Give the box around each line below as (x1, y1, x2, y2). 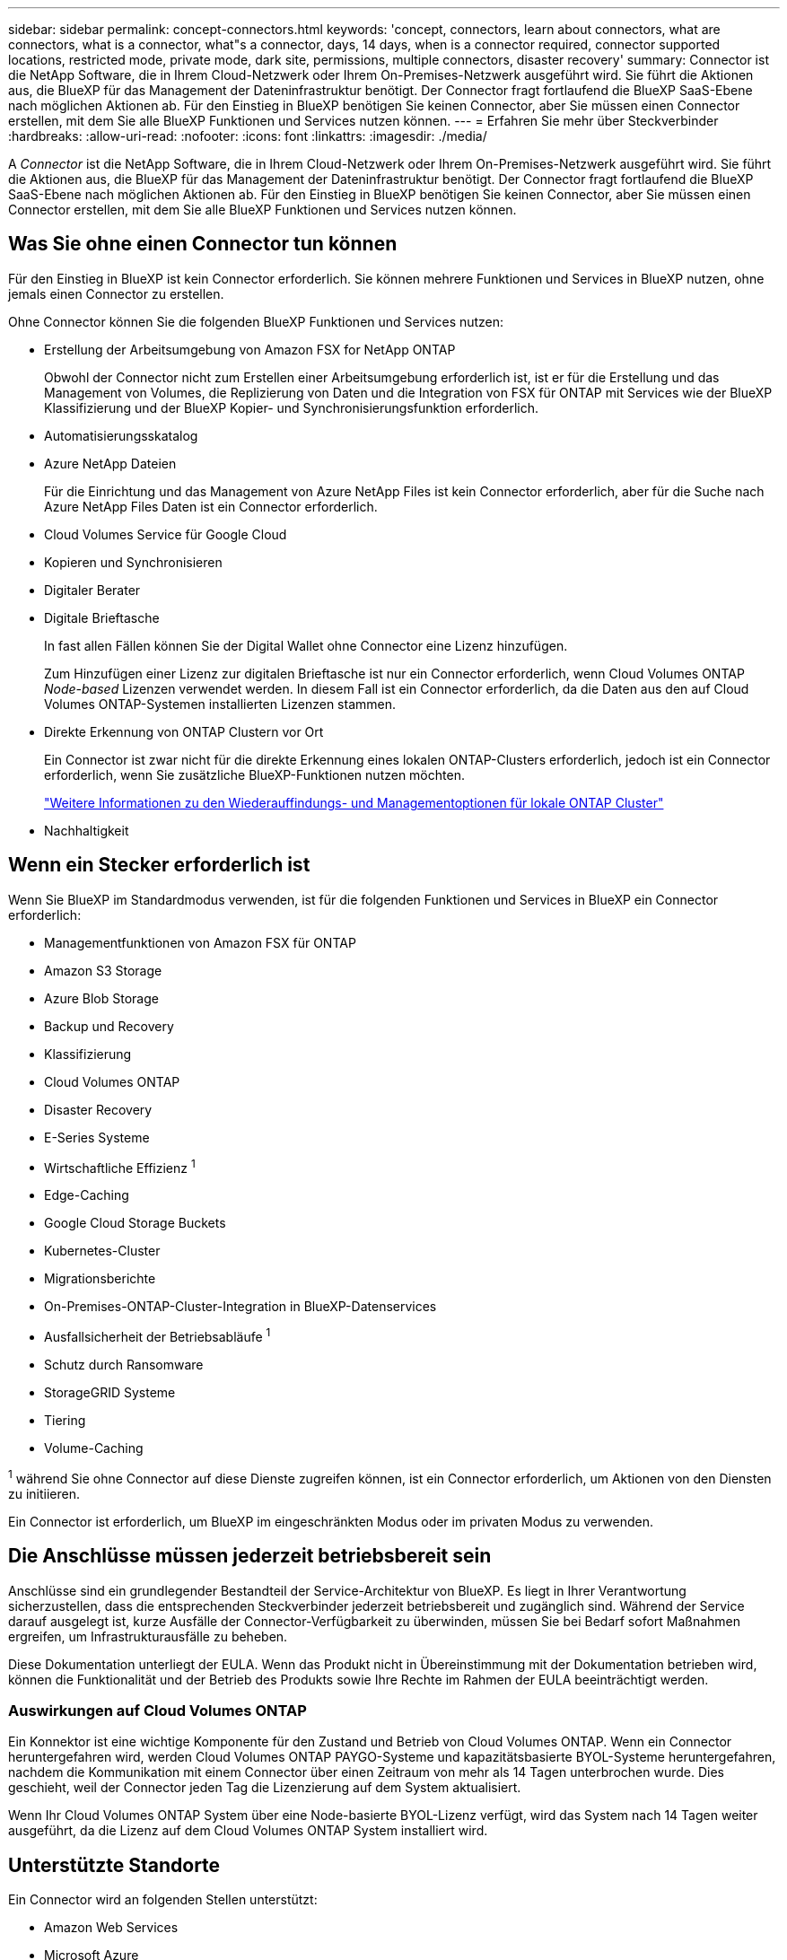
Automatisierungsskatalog (44, 427, 198, 443)
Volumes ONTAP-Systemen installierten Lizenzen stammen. (44, 696, 397, 712)
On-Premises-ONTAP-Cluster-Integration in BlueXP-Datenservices (44, 1299, 437, 1315)
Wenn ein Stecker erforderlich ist (8, 853, 310, 877)
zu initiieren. (8, 1485, 81, 1501)
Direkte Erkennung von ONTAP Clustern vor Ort (44, 723, 324, 739)
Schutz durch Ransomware (44, 1357, 204, 1372)
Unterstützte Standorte (8, 1853, 221, 1877)
